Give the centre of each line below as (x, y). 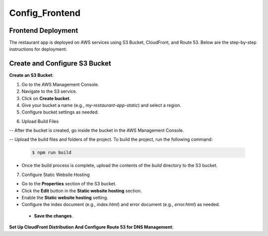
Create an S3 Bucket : (32, 75)
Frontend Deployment (44, 30)
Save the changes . (54, 216)
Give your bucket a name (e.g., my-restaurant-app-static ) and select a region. (101, 105)
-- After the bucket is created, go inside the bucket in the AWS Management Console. (97, 130)
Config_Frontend (45, 13)
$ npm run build (52, 153)
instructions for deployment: (38, 49)
